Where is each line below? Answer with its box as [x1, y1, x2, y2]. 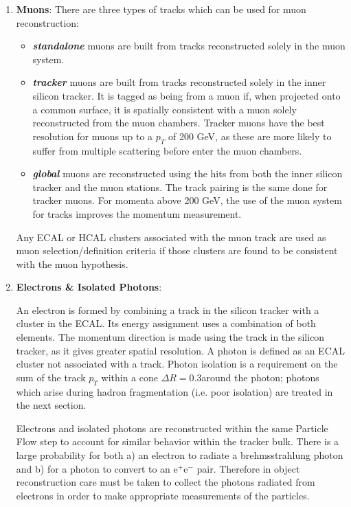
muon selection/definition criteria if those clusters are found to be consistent [16, 243, 338, 258]
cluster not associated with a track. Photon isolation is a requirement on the [16, 357, 338, 371]
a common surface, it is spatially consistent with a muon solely [32, 102, 297, 116]
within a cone [101, 370, 158, 384]
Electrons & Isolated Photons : [16, 280, 162, 294]
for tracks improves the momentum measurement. [32, 206, 242, 221]
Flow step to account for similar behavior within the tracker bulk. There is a [16, 434, 339, 449]
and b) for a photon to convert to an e [16, 461, 178, 475]
